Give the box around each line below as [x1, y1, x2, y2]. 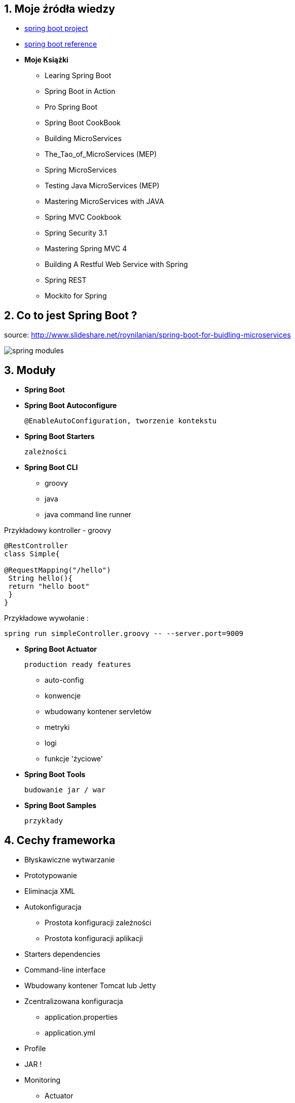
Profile [24, 1044, 46, 1053]
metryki [45, 723, 70, 732]
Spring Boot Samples [24, 801, 97, 810]
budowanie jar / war [24, 786, 106, 794]
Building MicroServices [45, 134, 122, 143]
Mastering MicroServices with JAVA [45, 197, 164, 206]
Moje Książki [24, 55, 68, 64]
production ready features [24, 660, 131, 669]
